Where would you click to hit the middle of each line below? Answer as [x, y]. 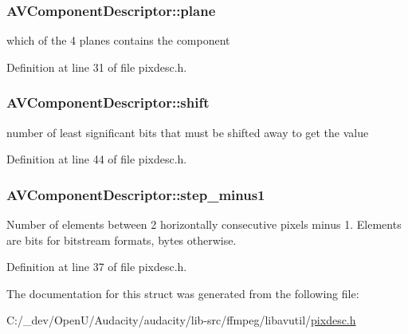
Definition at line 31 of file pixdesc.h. [97, 67]
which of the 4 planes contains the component [118, 40]
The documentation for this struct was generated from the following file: [183, 293]
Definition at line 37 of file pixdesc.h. [97, 267]
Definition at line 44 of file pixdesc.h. [97, 159]
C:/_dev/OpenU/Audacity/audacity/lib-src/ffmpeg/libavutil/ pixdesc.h [181, 320]
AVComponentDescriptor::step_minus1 [136, 194]
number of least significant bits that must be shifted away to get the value [188, 132]
